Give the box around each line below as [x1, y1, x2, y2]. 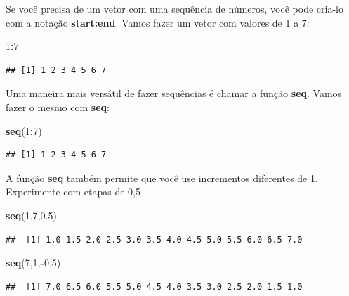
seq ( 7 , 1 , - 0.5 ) [6, 255, 61, 270]
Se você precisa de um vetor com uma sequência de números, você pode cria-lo [6, 1, 343, 15]
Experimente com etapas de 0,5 [6, 184, 141, 199]
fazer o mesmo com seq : [6, 99, 110, 114]
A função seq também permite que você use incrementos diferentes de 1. [6, 170, 318, 185]
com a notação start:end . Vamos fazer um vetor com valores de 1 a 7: [6, 15, 310, 30]
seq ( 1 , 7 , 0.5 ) [6, 207, 57, 222]
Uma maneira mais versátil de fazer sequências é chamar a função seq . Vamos [6, 86, 342, 101]
